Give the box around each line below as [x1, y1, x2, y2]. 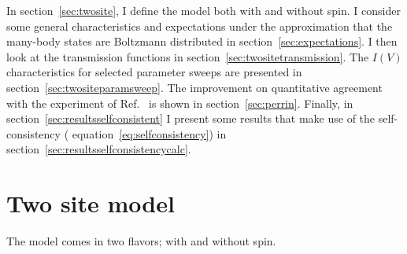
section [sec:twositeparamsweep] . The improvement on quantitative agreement [6, 79, 383, 95]
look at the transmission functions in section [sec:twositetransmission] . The [6, 48, 369, 64]
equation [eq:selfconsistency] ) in [72, 125, 227, 142]
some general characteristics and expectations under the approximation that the [6, 17, 393, 34]
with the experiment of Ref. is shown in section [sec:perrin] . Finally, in [6, 94, 353, 111]
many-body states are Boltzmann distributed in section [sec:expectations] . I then [6, 33, 398, 50]
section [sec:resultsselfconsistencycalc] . [6, 141, 191, 157]
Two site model [6, 187, 175, 219]
